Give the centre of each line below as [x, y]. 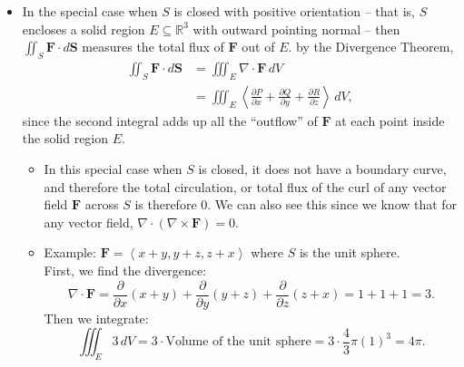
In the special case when [90, 11]
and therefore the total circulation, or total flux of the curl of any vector [245, 186]
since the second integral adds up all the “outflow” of [170, 120]
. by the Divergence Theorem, [371, 47]
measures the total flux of [153, 47]
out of [258, 47]
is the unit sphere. [350, 252]
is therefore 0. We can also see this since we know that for [296, 204]
